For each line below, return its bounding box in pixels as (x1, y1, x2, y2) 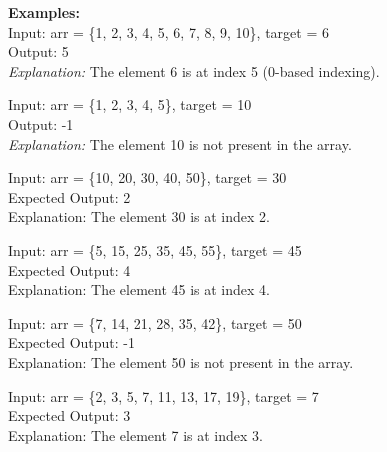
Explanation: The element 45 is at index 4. (8, 279, 270, 300)
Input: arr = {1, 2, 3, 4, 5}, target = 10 (8, 94, 252, 115)
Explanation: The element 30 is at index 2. (8, 206, 270, 227)
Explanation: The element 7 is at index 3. (8, 424, 263, 445)
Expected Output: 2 (8, 186, 131, 207)
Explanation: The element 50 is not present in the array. (8, 351, 354, 372)
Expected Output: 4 (8, 259, 131, 280)
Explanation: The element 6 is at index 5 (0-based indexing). (8, 60, 380, 81)
